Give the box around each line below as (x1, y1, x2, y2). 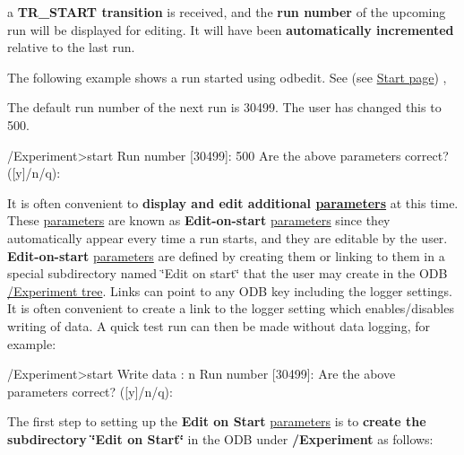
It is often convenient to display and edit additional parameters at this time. (7, 193, 459, 212)
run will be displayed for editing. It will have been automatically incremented (7, 20, 454, 39)
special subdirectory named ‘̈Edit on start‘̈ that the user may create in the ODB (7, 264, 448, 283)
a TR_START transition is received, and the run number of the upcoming (7, 3, 446, 21)
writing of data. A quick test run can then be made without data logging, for (7, 316, 430, 335)
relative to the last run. (7, 38, 135, 57)
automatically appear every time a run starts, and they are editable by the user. (7, 228, 448, 247)
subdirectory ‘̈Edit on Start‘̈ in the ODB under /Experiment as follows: (7, 429, 434, 448)
